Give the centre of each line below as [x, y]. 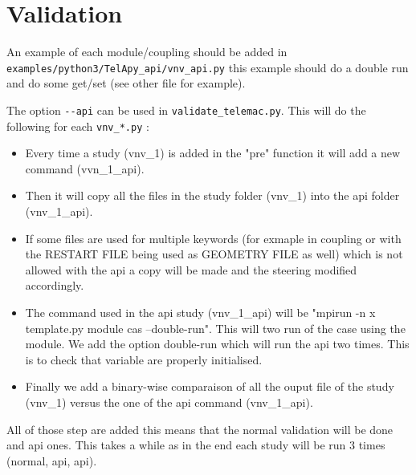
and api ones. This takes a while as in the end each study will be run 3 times [196, 445]
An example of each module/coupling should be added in [147, 52]
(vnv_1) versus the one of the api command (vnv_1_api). [169, 402]
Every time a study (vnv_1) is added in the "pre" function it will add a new [213, 153]
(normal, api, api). [52, 460]
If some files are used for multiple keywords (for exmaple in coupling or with [213, 238]
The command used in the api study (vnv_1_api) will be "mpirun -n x [200, 313]
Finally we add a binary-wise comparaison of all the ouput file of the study [210, 386]
